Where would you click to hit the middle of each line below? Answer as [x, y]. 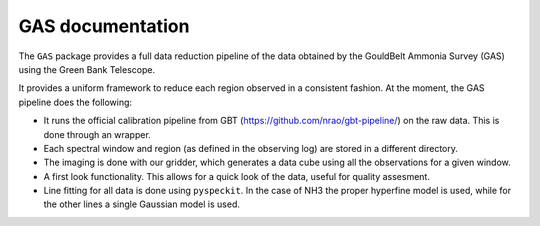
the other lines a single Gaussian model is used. [141, 204]
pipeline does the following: [75, 102]
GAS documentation [104, 26]
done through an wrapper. [97, 134]
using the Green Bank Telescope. [86, 69]
